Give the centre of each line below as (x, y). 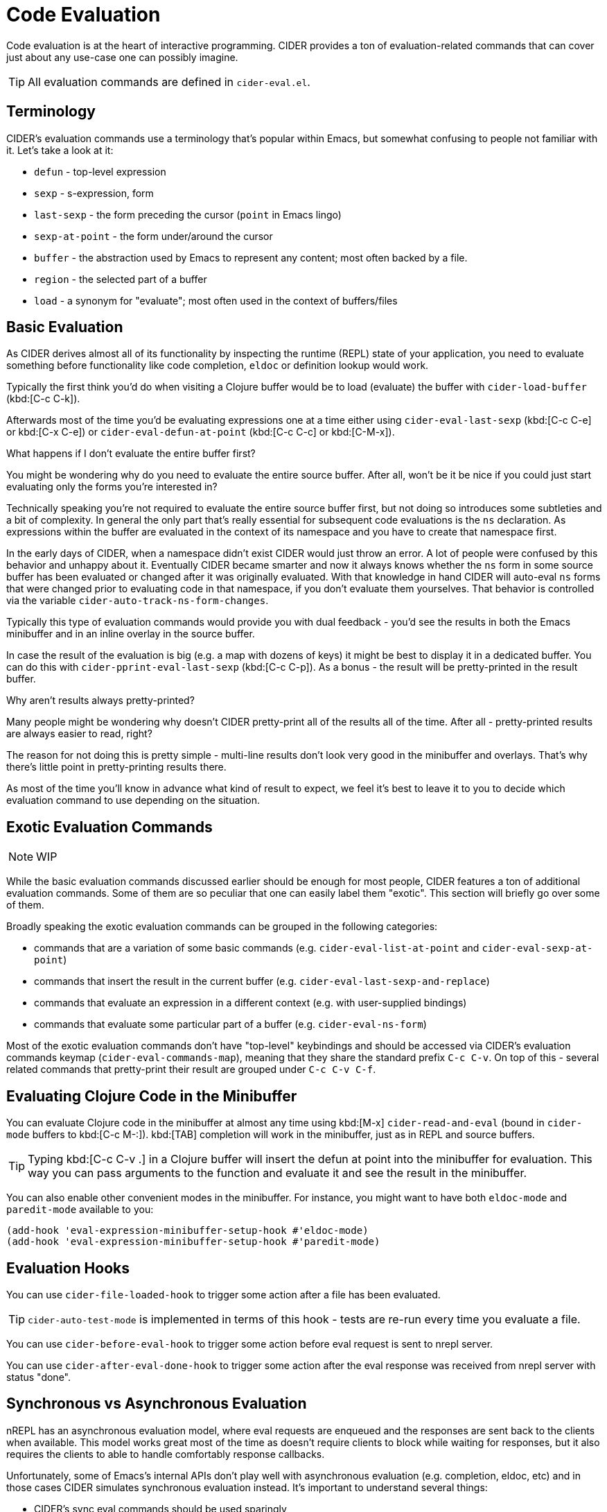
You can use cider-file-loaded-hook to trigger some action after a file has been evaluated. (223, 1294)
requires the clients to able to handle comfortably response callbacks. (166, 1454)
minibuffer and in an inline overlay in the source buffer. (131, 634)
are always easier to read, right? (79, 734)
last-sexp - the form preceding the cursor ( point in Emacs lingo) (188, 214)
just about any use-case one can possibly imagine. (122, 57)
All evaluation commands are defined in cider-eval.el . (169, 81)
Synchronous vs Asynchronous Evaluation (157, 1404)
